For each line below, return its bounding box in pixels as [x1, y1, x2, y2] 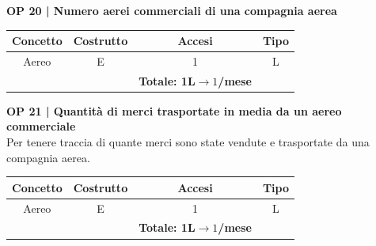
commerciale [6, 118, 76, 134]
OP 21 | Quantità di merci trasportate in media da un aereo [6, 102, 342, 119]
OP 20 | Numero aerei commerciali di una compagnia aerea [6, 2, 337, 18]
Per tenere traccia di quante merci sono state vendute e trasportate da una [6, 134, 370, 150]
